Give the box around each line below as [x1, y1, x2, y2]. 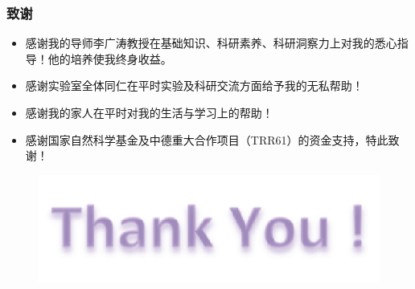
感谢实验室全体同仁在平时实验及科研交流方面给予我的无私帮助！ [25, 77, 364, 94]
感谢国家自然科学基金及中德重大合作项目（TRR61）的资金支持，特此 [25, 131, 388, 148]
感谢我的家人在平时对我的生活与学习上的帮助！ [25, 104, 273, 120]
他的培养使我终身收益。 [47, 50, 172, 67]
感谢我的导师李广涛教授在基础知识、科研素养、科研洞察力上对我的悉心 [25, 35, 397, 51]
